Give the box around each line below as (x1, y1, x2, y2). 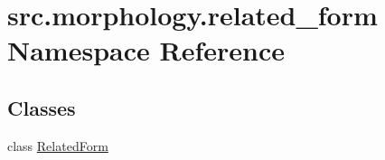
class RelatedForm (7, 136, 108, 155)
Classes (7, 93, 76, 121)
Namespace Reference (7, 32, 285, 69)
